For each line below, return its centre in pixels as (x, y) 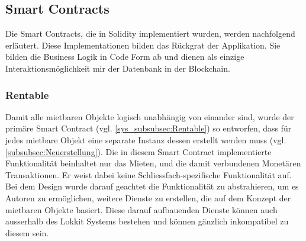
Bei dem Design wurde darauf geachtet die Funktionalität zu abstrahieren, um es (152, 186)
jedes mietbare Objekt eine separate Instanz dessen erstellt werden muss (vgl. (146, 139)
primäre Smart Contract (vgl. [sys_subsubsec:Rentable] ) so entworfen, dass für (149, 128)
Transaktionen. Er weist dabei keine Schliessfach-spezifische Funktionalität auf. (149, 174)
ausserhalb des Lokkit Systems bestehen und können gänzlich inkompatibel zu (147, 221)
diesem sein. (27, 232)
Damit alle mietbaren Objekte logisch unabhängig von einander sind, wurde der (150, 116)
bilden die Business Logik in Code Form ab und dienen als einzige (125, 57)
